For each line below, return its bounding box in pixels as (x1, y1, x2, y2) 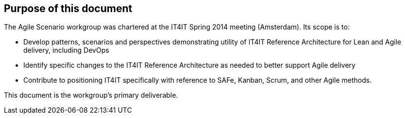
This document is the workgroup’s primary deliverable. (4, 91, 178, 100)
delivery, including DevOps (23, 46, 109, 55)
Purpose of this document (4, 2, 133, 15)
